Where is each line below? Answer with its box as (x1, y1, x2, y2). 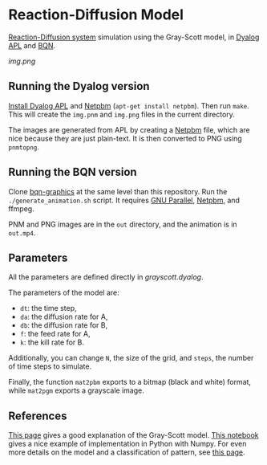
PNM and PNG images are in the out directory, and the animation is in (8, 219, 238, 229)
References (8, 409, 67, 422)
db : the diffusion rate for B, (19, 320, 108, 330)
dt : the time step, (19, 304, 77, 313)
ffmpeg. (8, 203, 34, 214)
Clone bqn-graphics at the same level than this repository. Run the (8, 186, 228, 196)
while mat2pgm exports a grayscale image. (8, 385, 144, 395)
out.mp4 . (8, 227, 36, 238)
